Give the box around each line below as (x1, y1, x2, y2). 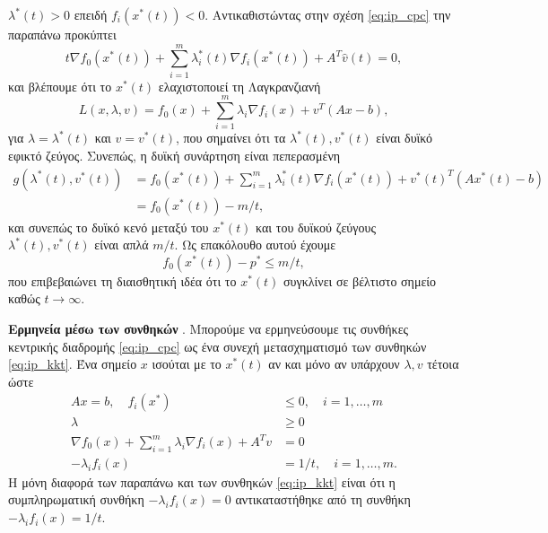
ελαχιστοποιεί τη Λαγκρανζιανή (158, 76, 321, 95)
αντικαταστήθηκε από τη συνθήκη (235, 490, 411, 509)
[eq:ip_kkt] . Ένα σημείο (8, 354, 137, 373)
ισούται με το (152, 354, 222, 373)
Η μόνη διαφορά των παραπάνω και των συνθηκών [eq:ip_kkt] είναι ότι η (8, 472, 396, 491)
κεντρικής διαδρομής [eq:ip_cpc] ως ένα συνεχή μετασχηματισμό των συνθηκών (8, 336, 427, 355)
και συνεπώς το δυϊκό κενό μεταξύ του (8, 217, 209, 236)
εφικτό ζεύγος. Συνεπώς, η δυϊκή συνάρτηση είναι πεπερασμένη (8, 146, 341, 165)
